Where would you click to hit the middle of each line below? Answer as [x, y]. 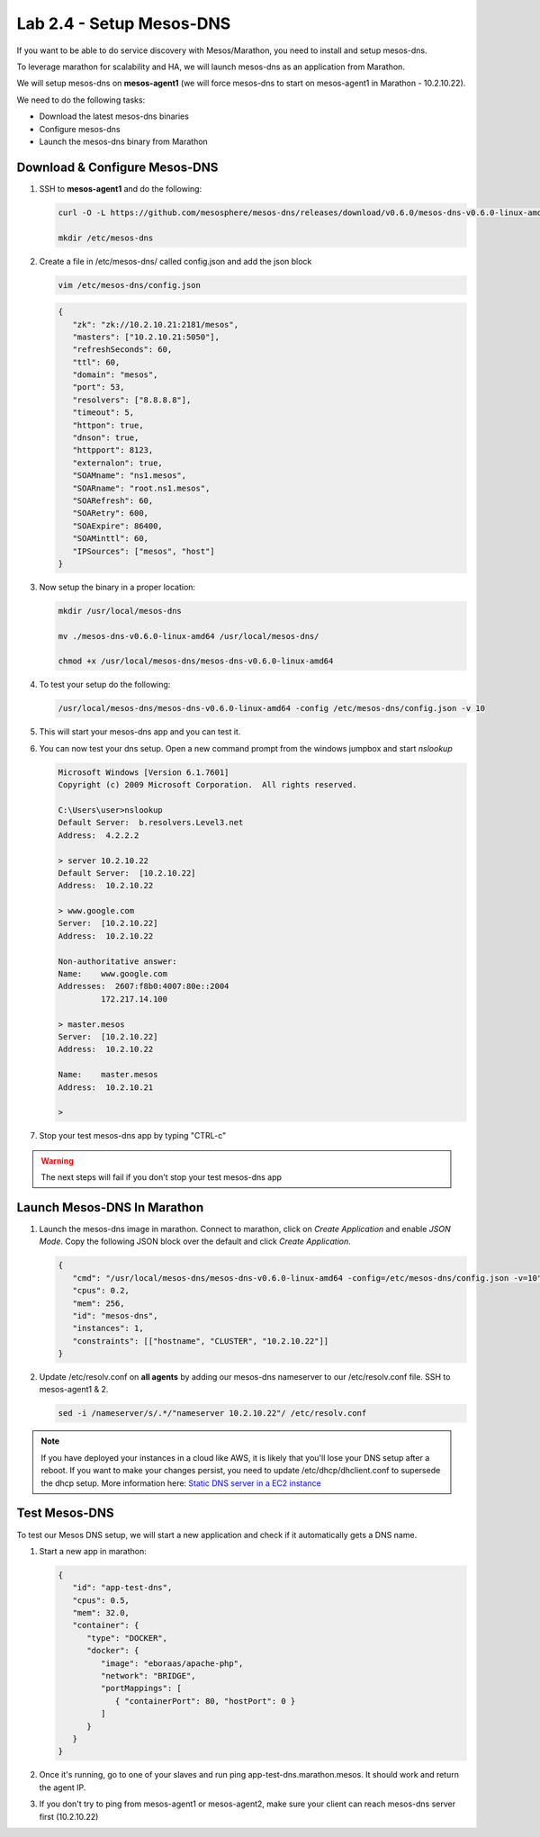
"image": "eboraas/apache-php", [172, 1663]
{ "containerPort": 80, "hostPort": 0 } [205, 1701]
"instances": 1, [108, 1328]
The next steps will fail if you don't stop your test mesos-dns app [162, 1177]
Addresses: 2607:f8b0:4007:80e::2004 [144, 986]
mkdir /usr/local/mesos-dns [120, 611]
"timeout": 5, [103, 413]
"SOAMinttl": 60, [110, 539]
